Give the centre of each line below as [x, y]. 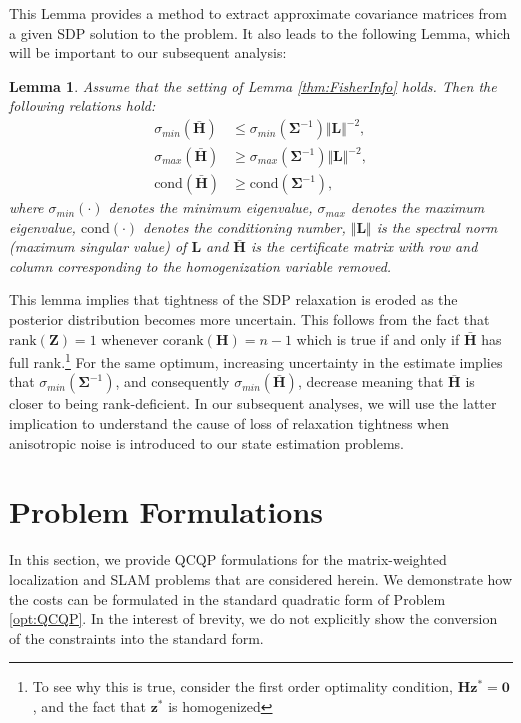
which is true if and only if [378, 338]
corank [183, 340]
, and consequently [172, 381]
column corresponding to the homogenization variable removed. [200, 265]
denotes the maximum [417, 207]
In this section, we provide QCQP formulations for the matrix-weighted [228, 559]
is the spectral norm [437, 226]
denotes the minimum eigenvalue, [210, 207]
